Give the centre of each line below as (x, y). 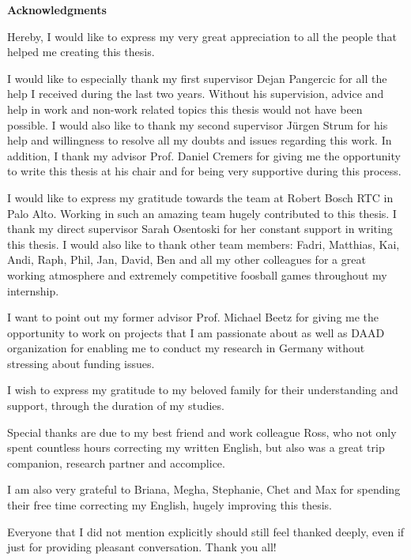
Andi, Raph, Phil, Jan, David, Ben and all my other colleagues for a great (187, 259)
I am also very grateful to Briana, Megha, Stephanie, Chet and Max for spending (204, 489)
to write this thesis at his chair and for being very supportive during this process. (204, 171)
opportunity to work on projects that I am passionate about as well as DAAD (196, 332)
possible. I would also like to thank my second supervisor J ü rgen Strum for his (198, 124)
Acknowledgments (57, 9)
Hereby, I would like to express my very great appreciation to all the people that (202, 36)
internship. (33, 290)
